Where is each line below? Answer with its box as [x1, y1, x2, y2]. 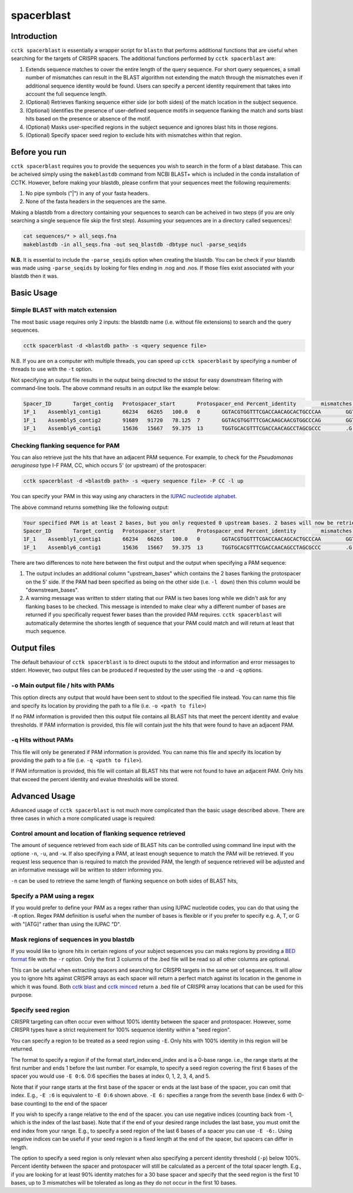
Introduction [11, 31, 58, 41]
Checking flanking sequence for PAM [11, 441, 120, 449]
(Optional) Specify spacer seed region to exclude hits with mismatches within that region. [25, 131, 242, 138]
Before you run [11, 147, 67, 157]
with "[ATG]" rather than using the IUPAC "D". [11, 921, 121, 928]
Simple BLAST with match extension [11, 306, 117, 314]
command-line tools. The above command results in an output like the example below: [11, 385, 220, 392]
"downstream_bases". [25, 586, 79, 594]
